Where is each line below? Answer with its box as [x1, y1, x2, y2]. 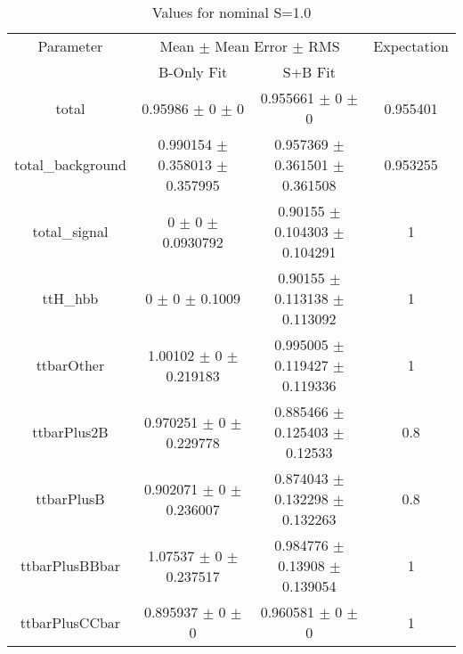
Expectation [373, 36, 449, 56]
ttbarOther [36, 355, 105, 375]
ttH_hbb [42, 288, 99, 308]
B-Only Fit [158, 61, 228, 82]
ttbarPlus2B [32, 421, 109, 442]
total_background [14, 154, 126, 175]
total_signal [32, 221, 109, 241]
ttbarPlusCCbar [20, 611, 121, 633]
